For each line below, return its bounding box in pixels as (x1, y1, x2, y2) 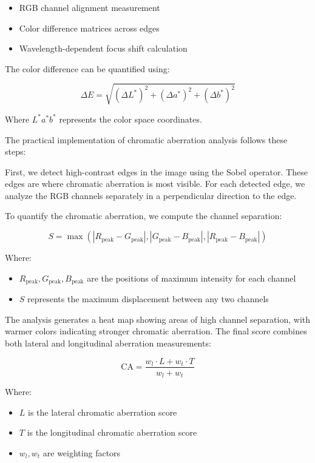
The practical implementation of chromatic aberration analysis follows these (5, 133, 288, 146)
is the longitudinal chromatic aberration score (27, 426, 197, 439)
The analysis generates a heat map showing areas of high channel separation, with (5, 313, 311, 325)
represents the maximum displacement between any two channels (27, 292, 269, 305)
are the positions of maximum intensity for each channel (87, 271, 296, 284)
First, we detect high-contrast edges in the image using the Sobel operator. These (5, 165, 308, 178)
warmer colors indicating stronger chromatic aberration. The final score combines (5, 325, 307, 337)
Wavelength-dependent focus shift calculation (19, 42, 188, 55)
